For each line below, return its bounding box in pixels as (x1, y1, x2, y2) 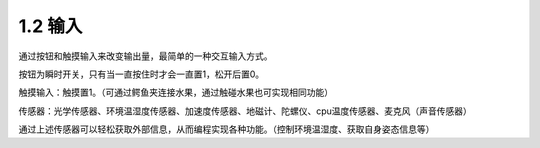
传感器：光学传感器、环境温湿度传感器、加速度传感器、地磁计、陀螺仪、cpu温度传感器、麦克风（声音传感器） (18, 105, 472, 117)
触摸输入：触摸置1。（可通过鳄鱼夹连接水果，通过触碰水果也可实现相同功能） (18, 86, 334, 99)
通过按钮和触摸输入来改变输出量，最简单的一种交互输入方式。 (18, 50, 273, 62)
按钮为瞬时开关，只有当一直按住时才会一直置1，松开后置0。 (18, 68, 265, 80)
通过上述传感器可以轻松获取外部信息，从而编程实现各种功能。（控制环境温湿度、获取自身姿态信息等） (18, 123, 435, 135)
